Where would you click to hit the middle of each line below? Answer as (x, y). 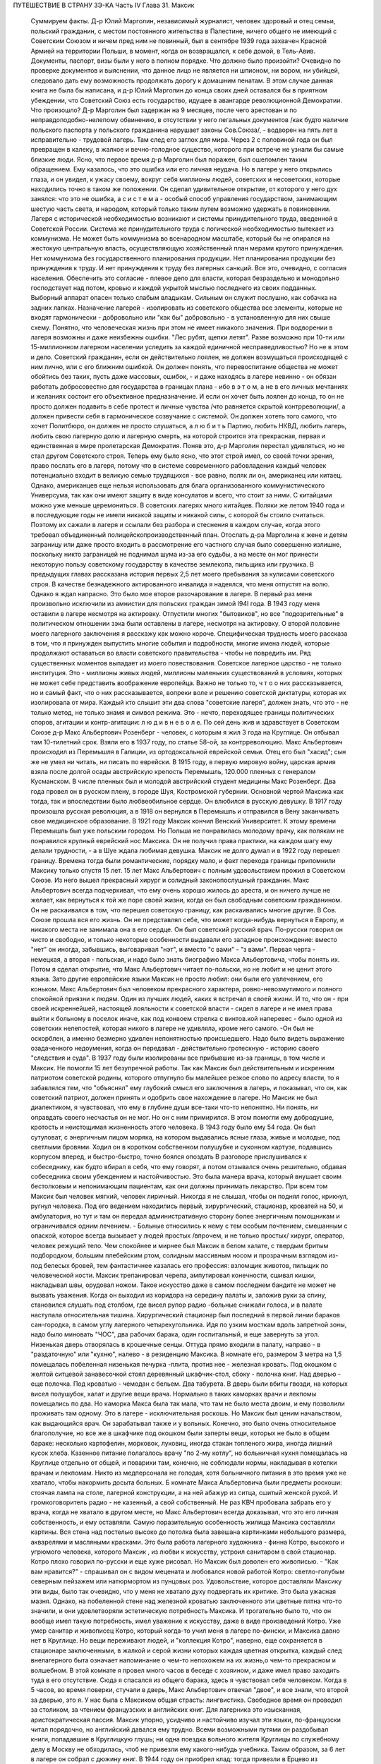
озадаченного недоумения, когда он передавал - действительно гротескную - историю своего (175, 1049)
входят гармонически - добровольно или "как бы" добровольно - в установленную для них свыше (181, 318)
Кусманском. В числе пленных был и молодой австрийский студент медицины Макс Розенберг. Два (183, 781)
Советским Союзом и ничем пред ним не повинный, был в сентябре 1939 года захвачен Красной (179, 41)
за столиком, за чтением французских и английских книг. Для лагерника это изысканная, (167, 1710)
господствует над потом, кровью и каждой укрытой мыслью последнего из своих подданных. (174, 288)
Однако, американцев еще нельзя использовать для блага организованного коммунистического (178, 485)
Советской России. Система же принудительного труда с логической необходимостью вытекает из (182, 229)
